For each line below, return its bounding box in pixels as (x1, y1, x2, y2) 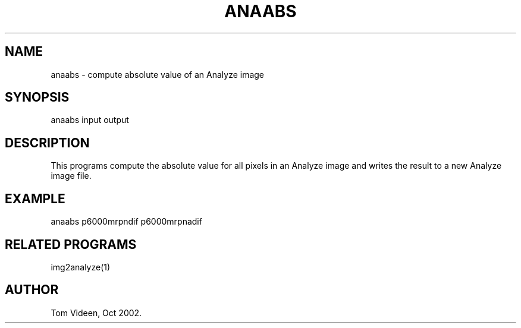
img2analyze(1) (51, 261, 111, 272)
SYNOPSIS (5, 90, 70, 105)
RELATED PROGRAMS (5, 236, 137, 252)
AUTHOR (5, 282, 59, 298)
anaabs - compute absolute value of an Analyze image (51, 69, 265, 80)
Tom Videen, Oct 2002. (51, 307, 142, 318)
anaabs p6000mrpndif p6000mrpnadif (51, 216, 202, 227)
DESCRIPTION (5, 135, 90, 150)
